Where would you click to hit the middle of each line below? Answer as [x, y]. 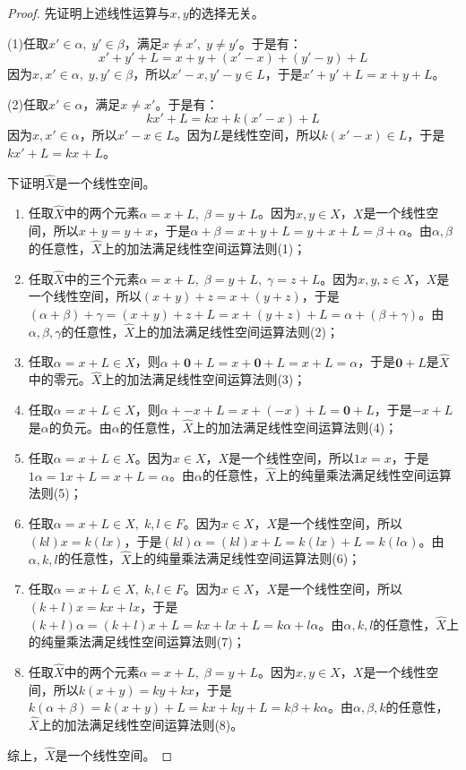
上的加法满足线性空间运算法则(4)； [295, 428]
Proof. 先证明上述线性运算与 [89, 13]
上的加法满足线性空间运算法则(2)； [237, 331]
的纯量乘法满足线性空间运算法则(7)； [137, 642]
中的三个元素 [102, 278]
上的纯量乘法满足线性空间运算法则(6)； [246, 558]
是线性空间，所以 [271, 135]
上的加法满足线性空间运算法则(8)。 [141, 725]
